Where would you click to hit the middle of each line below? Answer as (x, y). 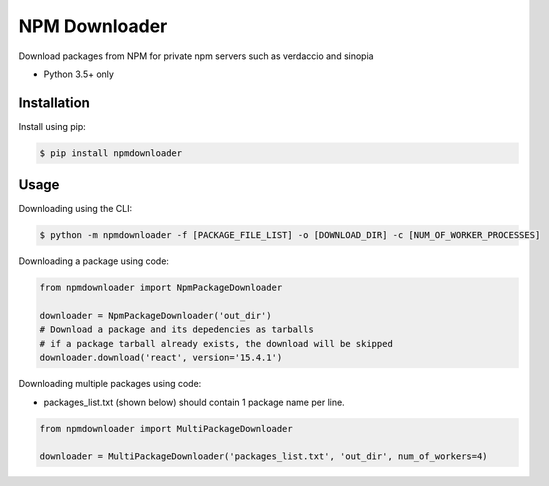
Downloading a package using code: (94, 261)
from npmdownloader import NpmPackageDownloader (161, 288)
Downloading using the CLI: (75, 209)
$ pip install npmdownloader (111, 153)
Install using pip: (52, 126)
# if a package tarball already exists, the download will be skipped (216, 343)
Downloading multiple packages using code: (110, 384)
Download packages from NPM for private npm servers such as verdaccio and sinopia (196, 56)
